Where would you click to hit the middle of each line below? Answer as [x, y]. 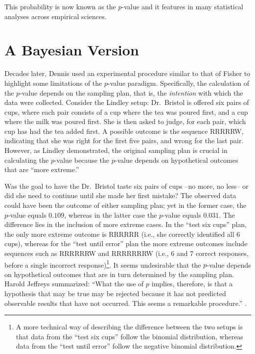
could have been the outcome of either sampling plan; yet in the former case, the [126, 205]
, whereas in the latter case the [111, 215]
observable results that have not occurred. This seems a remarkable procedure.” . [126, 303]
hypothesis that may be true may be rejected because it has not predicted [115, 293]
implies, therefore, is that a [192, 284]
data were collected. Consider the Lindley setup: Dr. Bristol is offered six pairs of [127, 102]
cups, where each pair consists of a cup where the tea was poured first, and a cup [126, 112]
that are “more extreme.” [42, 169]
